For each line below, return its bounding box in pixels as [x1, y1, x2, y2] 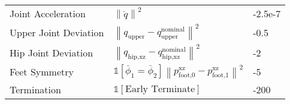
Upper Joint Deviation [10, 25, 104, 39]
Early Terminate [125, 84, 195, 94]
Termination [10, 83, 61, 97]
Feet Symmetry [10, 65, 74, 79]
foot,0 [179, 72, 195, 79]
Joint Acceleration [10, 7, 86, 20]
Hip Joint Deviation [10, 45, 93, 59]
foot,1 [212, 72, 229, 79]
